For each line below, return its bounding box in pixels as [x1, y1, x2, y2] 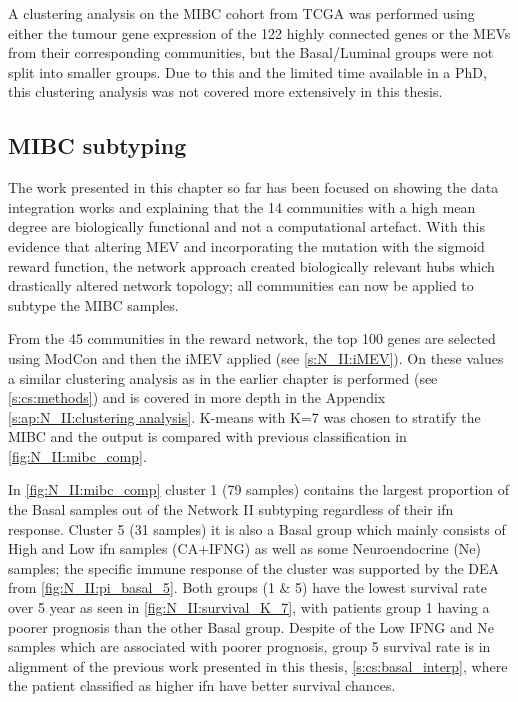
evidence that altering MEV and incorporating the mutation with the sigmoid [8, 235, 485, 256]
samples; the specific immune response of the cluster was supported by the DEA [8, 557, 500, 578]
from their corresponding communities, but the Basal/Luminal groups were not [8, 42, 494, 63]
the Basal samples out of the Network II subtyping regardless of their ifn [8, 499, 454, 520]
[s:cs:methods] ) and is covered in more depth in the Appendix [8, 387, 386, 408]
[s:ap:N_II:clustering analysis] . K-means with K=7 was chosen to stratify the [8, 406, 481, 427]
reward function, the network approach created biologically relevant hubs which [8, 255, 495, 276]
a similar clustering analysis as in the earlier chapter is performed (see [8, 367, 438, 388]
